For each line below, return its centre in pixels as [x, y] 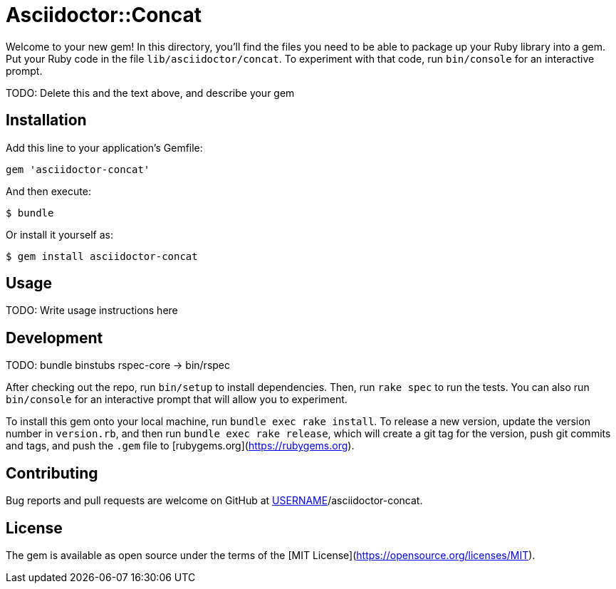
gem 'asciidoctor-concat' [78, 169]
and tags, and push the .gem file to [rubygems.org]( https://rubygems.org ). [180, 446]
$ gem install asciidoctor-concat [102, 256]
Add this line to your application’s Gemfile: [104, 147]
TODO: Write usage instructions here [92, 311]
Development [54, 338]
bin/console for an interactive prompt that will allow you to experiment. [177, 400]
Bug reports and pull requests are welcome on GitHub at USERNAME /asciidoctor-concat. [214, 501]
